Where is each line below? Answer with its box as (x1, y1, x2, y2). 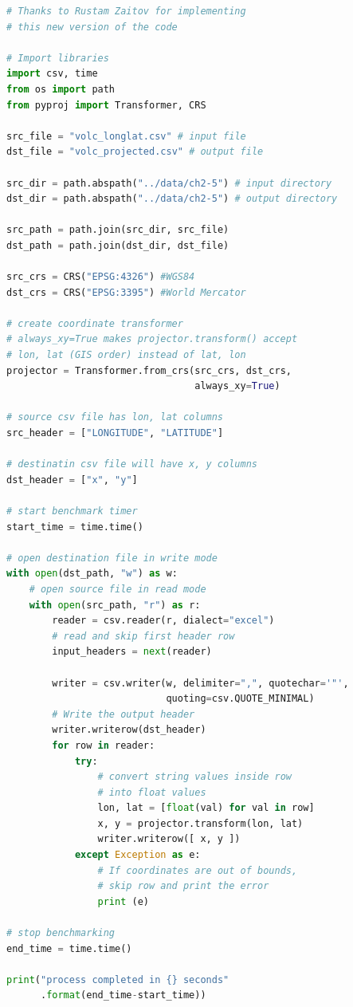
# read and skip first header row (52, 630, 235, 642)
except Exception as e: (74, 849, 201, 861)
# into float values (97, 786, 206, 798)
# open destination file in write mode (6, 552, 218, 564)
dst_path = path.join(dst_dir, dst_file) (6, 239, 229, 251)
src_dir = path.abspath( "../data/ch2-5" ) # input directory (6, 177, 332, 189)
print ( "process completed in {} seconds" (6, 974, 229, 985)
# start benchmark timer (6, 505, 138, 517)
